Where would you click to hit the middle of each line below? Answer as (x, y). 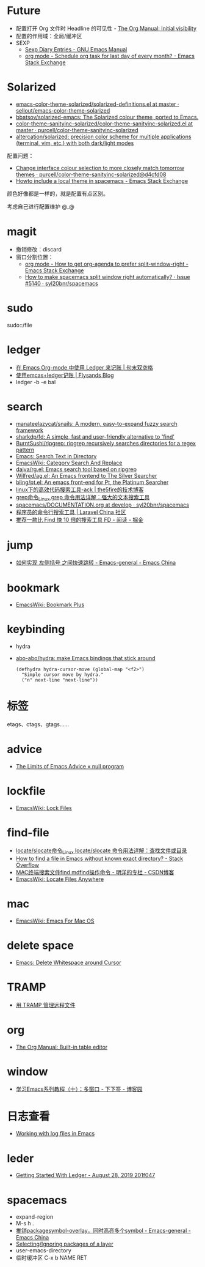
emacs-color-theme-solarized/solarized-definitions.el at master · (97, 104)
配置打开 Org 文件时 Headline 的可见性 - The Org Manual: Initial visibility (106, 28)
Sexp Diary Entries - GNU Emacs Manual (76, 49)
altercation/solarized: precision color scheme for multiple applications (103, 136)
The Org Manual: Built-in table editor (62, 1047)
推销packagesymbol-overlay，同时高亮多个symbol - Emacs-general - (103, 1231)
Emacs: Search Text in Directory (56, 456)
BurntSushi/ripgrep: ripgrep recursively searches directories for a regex (106, 443)
